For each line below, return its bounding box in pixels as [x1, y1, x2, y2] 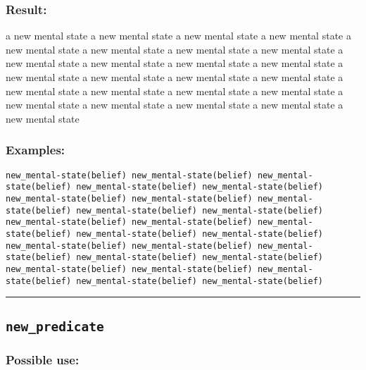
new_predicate [6, 319, 104, 334]
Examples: [6, 141, 65, 159]
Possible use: [6, 351, 80, 369]
